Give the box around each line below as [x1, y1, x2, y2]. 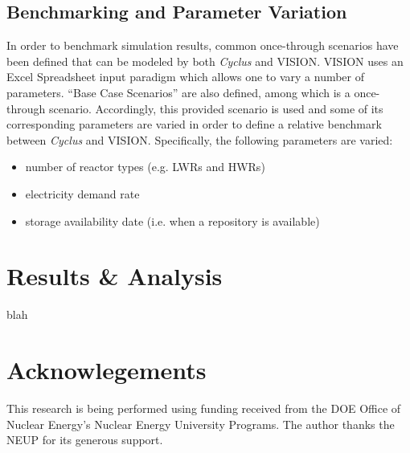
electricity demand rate [25, 185, 140, 202]
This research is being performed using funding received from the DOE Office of [6, 399, 401, 416]
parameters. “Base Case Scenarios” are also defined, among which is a [6, 84, 351, 100]
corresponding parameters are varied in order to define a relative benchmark [6, 116, 382, 133]
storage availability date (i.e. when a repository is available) [25, 212, 320, 229]
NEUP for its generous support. [6, 431, 163, 448]
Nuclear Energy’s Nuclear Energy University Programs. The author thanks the [6, 415, 395, 432]
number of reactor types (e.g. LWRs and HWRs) [25, 158, 265, 175]
